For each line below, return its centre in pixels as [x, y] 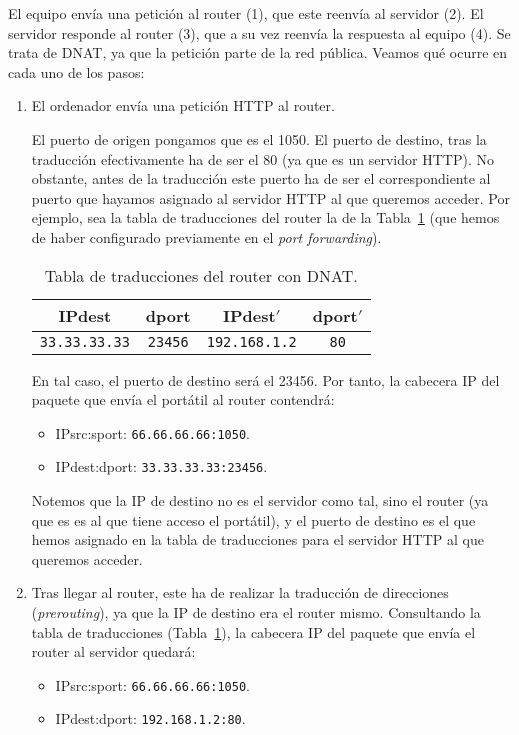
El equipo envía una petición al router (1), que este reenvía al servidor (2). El [246, 13]
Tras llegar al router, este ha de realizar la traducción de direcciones [240, 592]
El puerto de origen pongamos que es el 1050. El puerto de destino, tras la [259, 138]
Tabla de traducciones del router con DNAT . [201, 275]
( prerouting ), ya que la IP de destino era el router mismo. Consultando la [256, 612]
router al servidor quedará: [113, 651]
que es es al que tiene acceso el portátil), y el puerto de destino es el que [253, 519]
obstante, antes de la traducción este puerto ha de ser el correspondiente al [261, 178]
